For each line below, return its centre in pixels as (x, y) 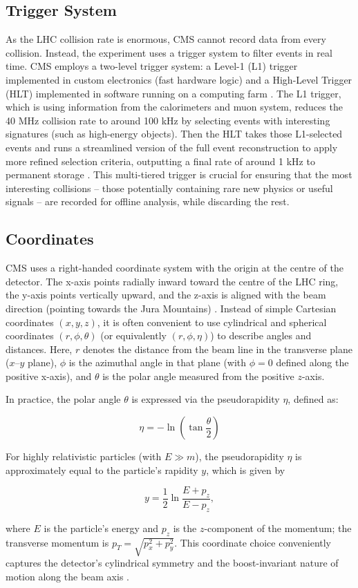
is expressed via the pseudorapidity (206, 399)
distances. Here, (39, 349)
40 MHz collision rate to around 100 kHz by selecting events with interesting (168, 120)
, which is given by (246, 470)
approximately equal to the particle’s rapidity (102, 470)
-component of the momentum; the (278, 528)
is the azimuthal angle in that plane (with (158, 362)
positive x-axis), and (49, 376)
